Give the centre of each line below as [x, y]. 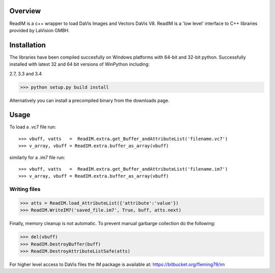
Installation [28, 45]
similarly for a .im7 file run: [37, 157]
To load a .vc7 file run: [33, 127]
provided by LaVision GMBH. [39, 30]
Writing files [25, 189]
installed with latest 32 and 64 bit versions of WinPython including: [79, 64]
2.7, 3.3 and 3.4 [26, 73]
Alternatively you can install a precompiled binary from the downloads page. [90, 100]
